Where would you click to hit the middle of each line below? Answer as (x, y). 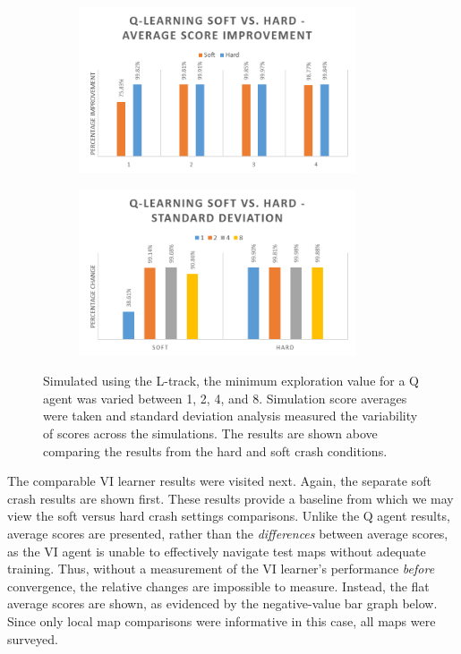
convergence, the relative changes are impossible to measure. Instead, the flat (218, 586)
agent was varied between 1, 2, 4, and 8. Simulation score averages (225, 398)
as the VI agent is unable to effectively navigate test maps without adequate (217, 551)
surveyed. (33, 638)
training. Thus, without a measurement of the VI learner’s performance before (221, 569)
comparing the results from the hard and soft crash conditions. (215, 450)
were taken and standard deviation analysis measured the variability (230, 416)
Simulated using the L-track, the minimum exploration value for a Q (231, 381)
